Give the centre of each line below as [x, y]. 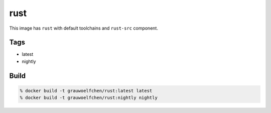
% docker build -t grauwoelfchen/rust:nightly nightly [89, 98]
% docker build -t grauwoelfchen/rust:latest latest [86, 91]
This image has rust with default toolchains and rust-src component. [84, 28]
